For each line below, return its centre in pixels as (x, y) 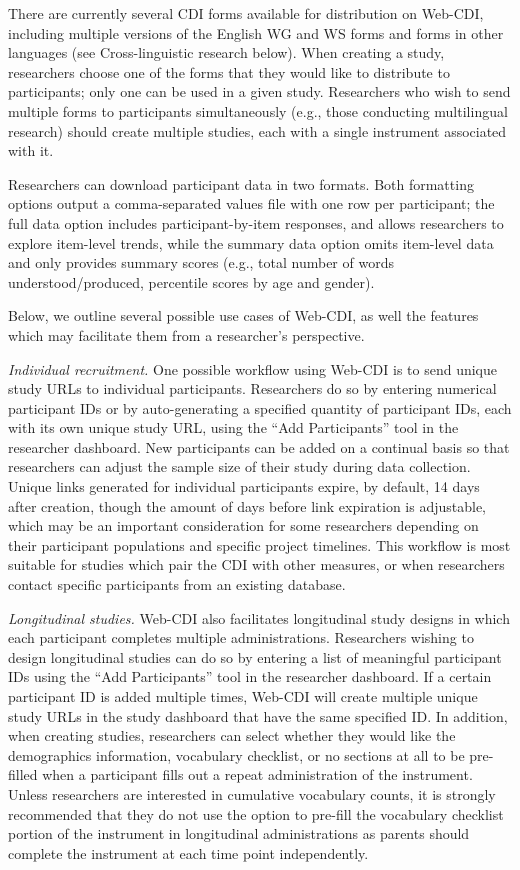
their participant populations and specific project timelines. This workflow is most (259, 544)
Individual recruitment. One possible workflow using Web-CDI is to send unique (252, 368)
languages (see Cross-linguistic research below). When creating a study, (226, 52)
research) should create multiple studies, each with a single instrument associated (257, 130)
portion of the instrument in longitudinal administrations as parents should (239, 833)
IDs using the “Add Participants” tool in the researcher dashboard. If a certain (250, 676)
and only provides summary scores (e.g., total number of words (201, 262)
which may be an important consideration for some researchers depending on (243, 525)
